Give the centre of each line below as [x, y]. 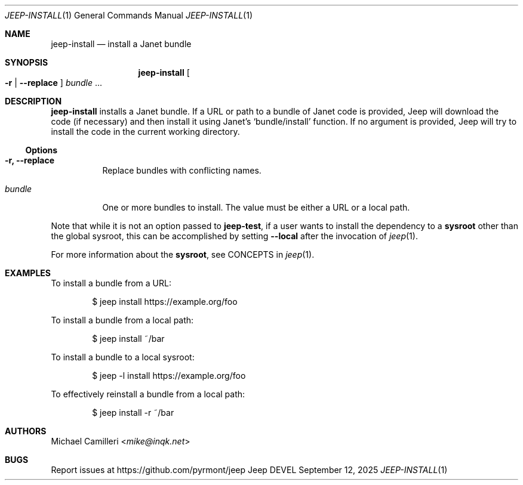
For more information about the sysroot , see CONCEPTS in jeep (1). [183, 254]
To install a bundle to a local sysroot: [123, 357]
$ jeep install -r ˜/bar [133, 413]
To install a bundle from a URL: [111, 283]
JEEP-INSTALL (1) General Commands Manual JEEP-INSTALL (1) [129, 15]
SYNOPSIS [27, 62]
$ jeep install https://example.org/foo [165, 302]
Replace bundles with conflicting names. [182, 170]
